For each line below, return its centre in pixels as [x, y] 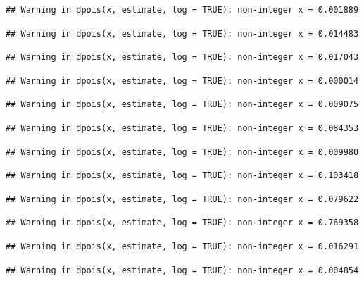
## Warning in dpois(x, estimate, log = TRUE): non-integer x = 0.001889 [182, 10]
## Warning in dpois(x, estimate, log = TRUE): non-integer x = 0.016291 [182, 246]
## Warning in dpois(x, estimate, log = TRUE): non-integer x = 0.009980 [182, 152]
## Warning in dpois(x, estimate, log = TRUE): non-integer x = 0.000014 [182, 81]
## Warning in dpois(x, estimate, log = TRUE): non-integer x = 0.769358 [182, 223]
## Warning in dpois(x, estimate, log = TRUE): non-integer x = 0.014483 [182, 33]
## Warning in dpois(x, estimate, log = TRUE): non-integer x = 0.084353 [182, 128]
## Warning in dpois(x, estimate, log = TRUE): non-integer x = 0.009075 [182, 105]
